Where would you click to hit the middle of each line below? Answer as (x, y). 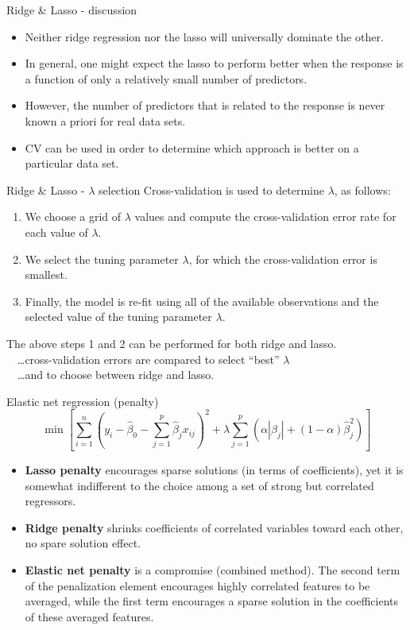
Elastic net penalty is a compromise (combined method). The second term (213, 569)
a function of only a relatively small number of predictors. (166, 78)
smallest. (46, 274)
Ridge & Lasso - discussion (72, 10)
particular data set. (72, 163)
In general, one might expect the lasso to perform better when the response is (214, 63)
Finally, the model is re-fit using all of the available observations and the (202, 301)
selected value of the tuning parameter (118, 317)
